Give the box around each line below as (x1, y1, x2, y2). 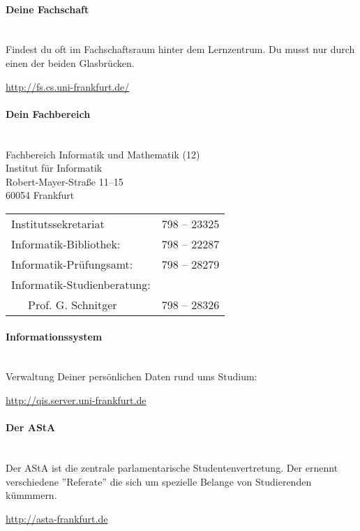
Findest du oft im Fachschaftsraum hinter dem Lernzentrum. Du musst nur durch (6, 42, 355, 57)
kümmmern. (6, 488, 57, 502)
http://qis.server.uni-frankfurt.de (6, 392, 147, 407)
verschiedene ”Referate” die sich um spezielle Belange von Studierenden (6, 474, 312, 488)
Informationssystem (6, 329, 103, 343)
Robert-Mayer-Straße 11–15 (6, 174, 123, 188)
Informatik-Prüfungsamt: (11, 255, 133, 272)
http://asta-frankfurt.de (6, 511, 108, 525)
